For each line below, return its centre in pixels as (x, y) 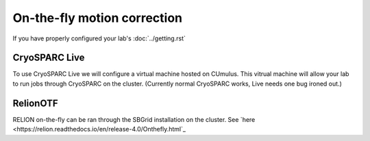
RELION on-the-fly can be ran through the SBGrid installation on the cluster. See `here (134, 119)
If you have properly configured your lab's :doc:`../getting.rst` (99, 38)
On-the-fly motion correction (98, 18)
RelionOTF (35, 103)
